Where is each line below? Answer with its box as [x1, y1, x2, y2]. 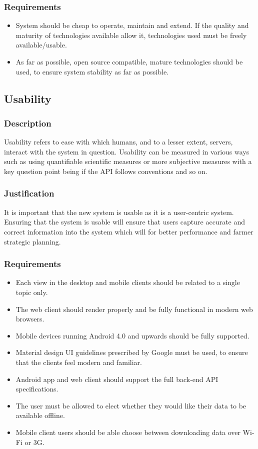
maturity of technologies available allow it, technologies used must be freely [15, 29, 247, 40]
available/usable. [15, 39, 67, 50]
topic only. [15, 286, 48, 297]
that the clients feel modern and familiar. [15, 356, 142, 367]
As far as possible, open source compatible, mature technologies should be [15, 56, 243, 66]
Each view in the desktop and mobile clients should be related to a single [15, 277, 240, 287]
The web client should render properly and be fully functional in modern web [15, 303, 253, 314]
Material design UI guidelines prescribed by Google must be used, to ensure [15, 347, 248, 357]
